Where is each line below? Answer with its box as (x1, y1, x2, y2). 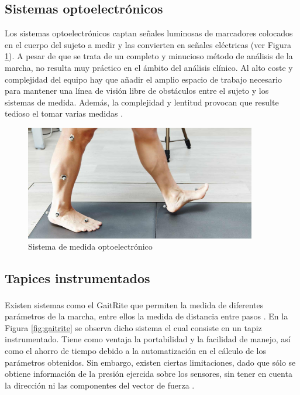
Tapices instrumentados (5, 269, 150, 287)
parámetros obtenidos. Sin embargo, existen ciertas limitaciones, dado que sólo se (5, 356, 296, 368)
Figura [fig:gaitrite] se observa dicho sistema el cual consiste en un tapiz (5, 321, 262, 333)
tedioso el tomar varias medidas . (5, 107, 123, 120)
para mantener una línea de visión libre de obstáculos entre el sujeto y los (5, 84, 269, 97)
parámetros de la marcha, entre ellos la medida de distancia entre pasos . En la (5, 310, 288, 322)
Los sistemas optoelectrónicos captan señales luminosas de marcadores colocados (5, 27, 293, 39)
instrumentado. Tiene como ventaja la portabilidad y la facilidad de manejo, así (5, 333, 291, 345)
